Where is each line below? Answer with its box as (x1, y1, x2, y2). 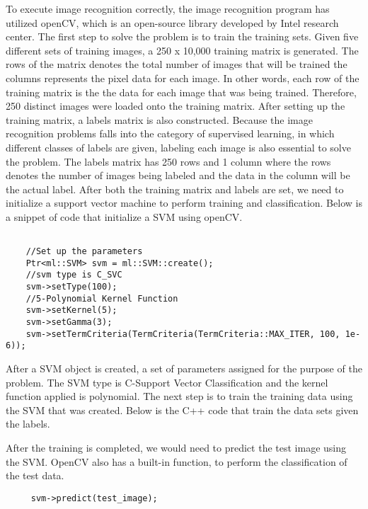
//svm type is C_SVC (25, 270, 122, 280)
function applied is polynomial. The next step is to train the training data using (6, 389, 353, 404)
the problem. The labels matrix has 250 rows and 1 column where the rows (6, 154, 331, 168)
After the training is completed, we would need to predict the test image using (6, 440, 346, 455)
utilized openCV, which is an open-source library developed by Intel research (6, 15, 339, 30)
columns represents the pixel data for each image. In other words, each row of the (6, 70, 360, 85)
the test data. (6, 468, 64, 483)
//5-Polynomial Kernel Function (25, 293, 178, 304)
